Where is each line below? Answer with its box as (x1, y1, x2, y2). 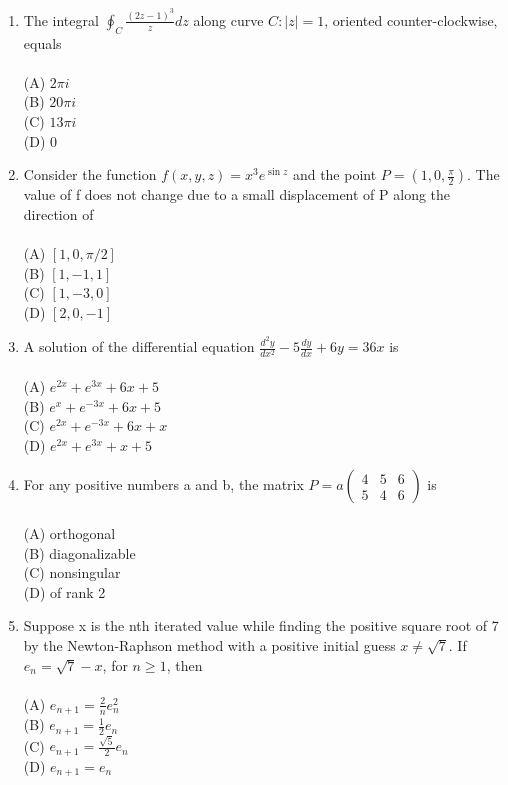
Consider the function (23, 164, 157, 185)
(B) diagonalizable (23, 542, 136, 563)
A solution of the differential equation (23, 336, 255, 357)
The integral (23, 9, 99, 30)
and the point (292, 164, 377, 185)
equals (23, 32, 62, 53)
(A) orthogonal (23, 522, 116, 543)
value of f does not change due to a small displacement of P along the (23, 184, 451, 205)
